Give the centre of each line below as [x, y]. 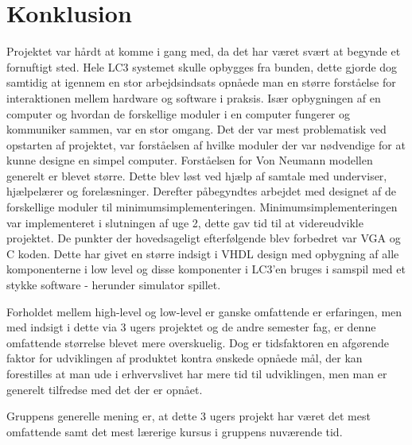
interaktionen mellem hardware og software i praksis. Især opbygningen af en [194, 97]
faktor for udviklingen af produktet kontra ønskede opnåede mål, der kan [185, 358]
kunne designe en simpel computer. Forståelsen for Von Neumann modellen [190, 160]
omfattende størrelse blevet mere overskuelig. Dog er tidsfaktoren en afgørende [198, 342]
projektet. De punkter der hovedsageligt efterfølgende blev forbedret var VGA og [204, 238]
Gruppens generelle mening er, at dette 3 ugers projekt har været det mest [189, 416]
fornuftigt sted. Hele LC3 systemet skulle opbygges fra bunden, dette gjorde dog [202, 66]
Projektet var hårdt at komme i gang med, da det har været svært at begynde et [204, 51]
